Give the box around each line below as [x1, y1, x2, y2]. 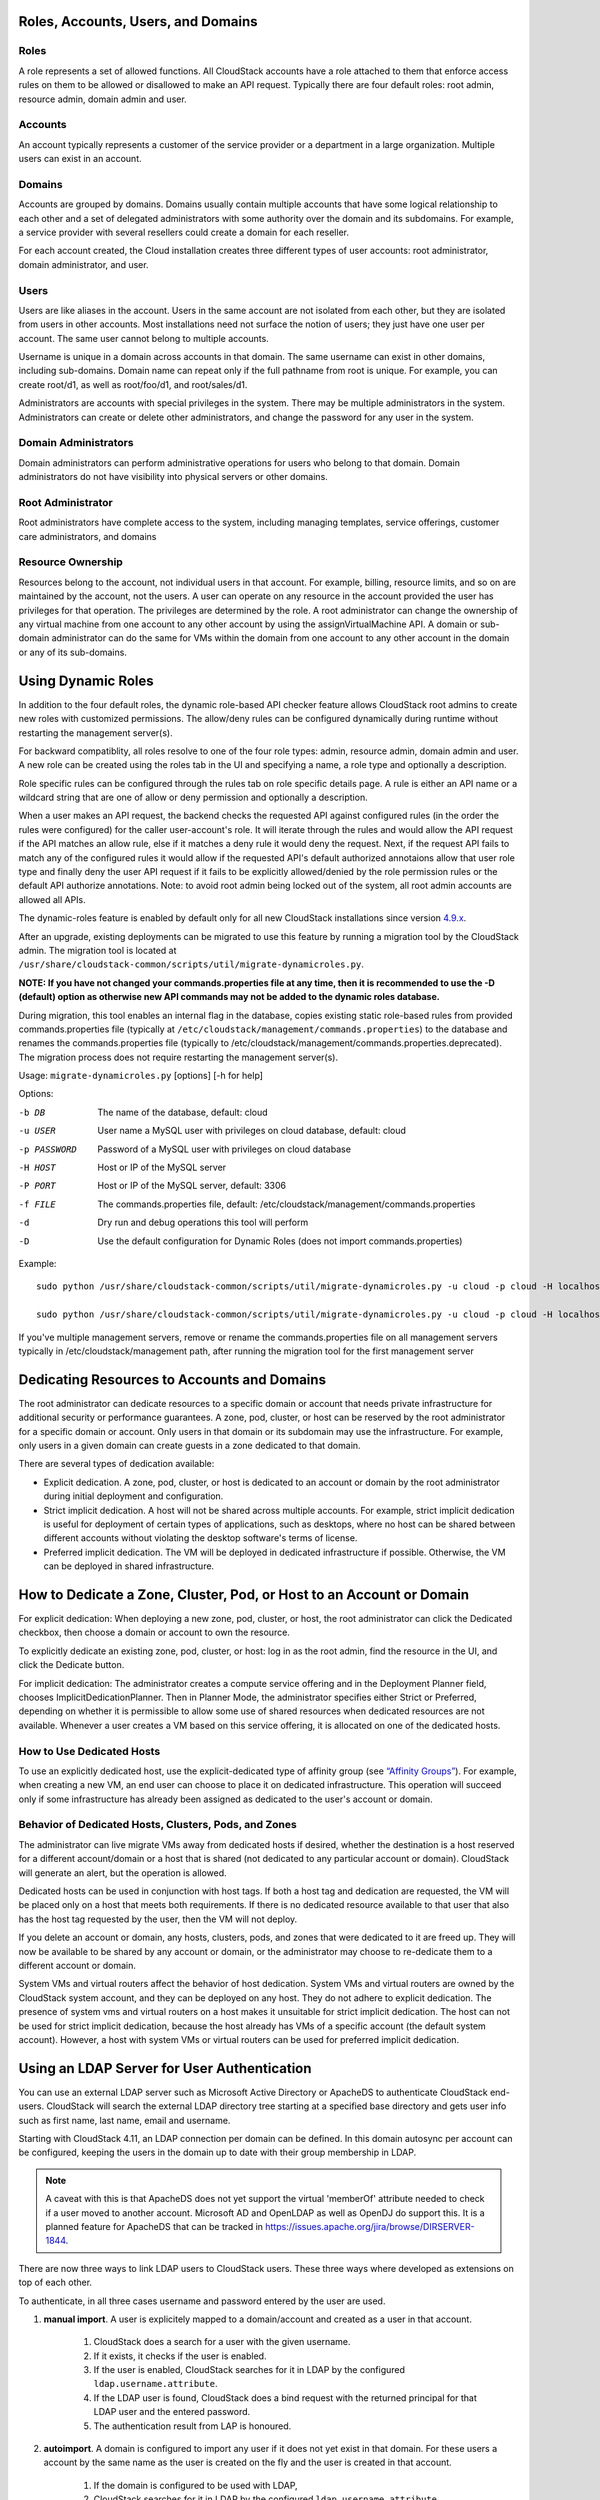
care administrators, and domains [18, 530, 157, 542]
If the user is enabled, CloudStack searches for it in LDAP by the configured [93, 2364, 405, 2376]
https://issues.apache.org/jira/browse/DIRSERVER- [265, 2220, 475, 2232]
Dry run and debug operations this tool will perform [97, 1216, 309, 1229]
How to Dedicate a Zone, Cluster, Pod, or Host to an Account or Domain [18, 1586, 470, 1603]
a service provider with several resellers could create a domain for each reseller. [18, 226, 350, 238]
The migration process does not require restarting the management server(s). [18, 1051, 339, 1063]
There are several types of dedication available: [18, 1458, 215, 1470]
